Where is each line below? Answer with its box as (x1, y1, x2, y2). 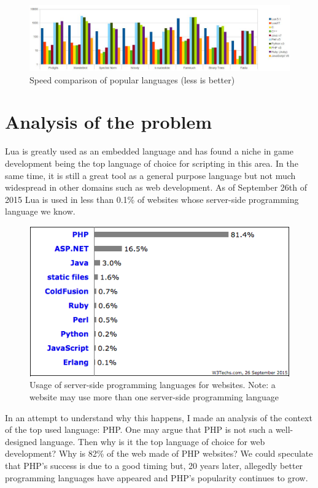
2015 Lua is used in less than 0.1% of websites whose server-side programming (5, 193, 299, 205)
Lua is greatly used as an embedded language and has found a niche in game (5, 145, 293, 158)
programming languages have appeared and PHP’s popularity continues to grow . (5, 471, 308, 484)
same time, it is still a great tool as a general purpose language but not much (5, 169, 296, 181)
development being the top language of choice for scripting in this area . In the (5, 156, 298, 169)
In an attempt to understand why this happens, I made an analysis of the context (5, 411, 312, 424)
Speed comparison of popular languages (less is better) (29, 73, 235, 86)
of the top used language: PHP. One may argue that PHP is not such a (5, 423, 273, 436)
